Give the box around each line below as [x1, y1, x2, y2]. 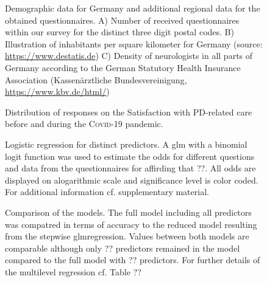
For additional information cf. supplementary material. [5, 185, 209, 198]
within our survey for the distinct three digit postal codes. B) [5, 26, 234, 38]
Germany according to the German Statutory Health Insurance [5, 61, 241, 74]
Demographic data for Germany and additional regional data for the [5, 2, 260, 14]
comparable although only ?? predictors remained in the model [5, 241, 240, 254]
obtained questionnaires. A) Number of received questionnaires [5, 13, 240, 26]
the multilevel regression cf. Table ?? [5, 265, 141, 278]
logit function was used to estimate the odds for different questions [5, 150, 255, 162]
